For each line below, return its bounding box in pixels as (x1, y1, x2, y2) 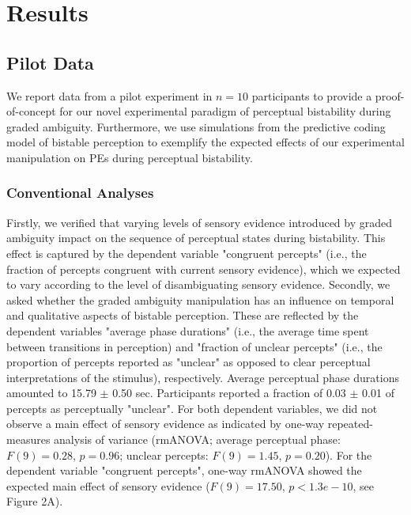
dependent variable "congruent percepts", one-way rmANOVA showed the (6, 462, 362, 479)
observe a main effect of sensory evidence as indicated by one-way (6, 415, 325, 432)
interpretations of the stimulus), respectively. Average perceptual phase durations (6, 369, 399, 385)
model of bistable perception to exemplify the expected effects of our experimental (6, 134, 405, 150)
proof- (375, 87, 405, 104)
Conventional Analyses (6, 183, 154, 203)
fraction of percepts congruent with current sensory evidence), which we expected (6, 260, 401, 277)
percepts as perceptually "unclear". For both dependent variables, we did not (6, 400, 378, 416)
